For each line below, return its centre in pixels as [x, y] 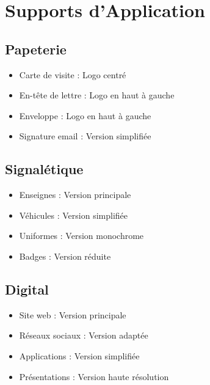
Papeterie [36, 49]
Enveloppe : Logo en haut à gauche [85, 115]
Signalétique [44, 169]
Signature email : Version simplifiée [85, 136]
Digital [27, 289]
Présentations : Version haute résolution [94, 376]
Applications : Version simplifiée [79, 355]
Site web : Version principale [73, 314]
